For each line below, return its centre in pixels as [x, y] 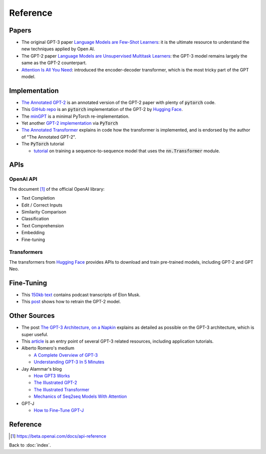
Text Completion [38, 198]
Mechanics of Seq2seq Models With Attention [80, 396]
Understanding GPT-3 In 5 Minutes [69, 362]
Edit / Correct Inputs [42, 205]
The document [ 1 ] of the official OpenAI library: [57, 189]
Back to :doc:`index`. [30, 445]
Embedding [33, 233]
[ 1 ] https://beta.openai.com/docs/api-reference [58, 436]
